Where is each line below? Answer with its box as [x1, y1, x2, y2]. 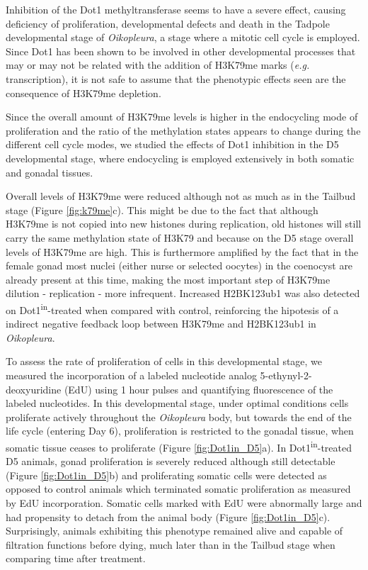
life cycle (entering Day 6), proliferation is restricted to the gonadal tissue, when [6, 423, 354, 438]
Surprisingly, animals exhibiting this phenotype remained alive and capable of [6, 523, 343, 538]
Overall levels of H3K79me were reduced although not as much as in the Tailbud [6, 189, 356, 203]
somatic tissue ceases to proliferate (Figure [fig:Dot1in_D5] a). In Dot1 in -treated [6, 437, 352, 454]
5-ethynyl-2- [260, 367, 312, 382]
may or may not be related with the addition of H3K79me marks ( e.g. [6, 57, 310, 72]
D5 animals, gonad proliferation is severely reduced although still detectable [6, 454, 335, 469]
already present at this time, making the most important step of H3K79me [6, 272, 330, 286]
